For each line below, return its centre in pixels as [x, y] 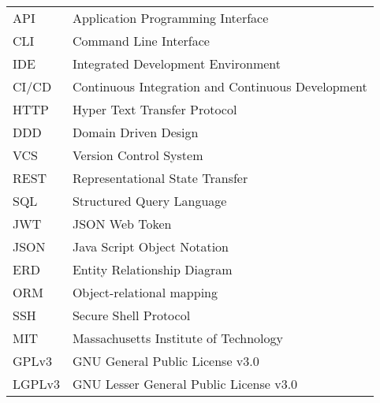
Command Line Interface [141, 41]
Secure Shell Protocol [131, 315]
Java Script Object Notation [150, 246]
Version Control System [138, 155]
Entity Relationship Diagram [152, 269]
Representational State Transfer [160, 178]
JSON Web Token [122, 224]
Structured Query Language [149, 201]
